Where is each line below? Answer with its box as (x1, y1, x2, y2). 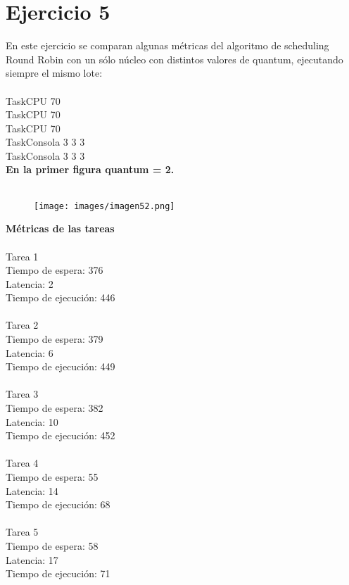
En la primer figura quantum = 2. (6, 162, 174, 177)
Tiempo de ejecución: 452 (6, 428, 115, 443)
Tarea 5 (6, 524, 39, 539)
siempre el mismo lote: (6, 65, 103, 80)
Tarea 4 (6, 455, 39, 470)
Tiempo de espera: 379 (6, 332, 103, 346)
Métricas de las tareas (6, 221, 115, 236)
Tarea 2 (6, 317, 39, 332)
